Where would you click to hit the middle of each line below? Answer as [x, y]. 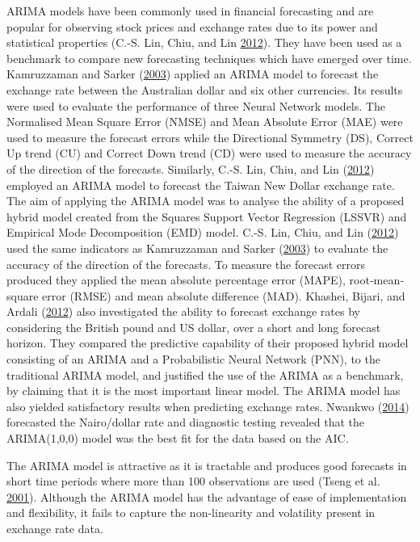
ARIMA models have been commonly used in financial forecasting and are [190, 11]
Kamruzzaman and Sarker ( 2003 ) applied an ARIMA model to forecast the [193, 74]
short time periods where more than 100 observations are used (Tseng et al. [193, 481]
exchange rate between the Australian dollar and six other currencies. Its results [205, 89]
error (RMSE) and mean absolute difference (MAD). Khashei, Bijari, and [224, 295]
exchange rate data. [55, 528]
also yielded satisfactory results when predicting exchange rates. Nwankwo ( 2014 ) [208, 406]
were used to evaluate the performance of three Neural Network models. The [196, 105]
